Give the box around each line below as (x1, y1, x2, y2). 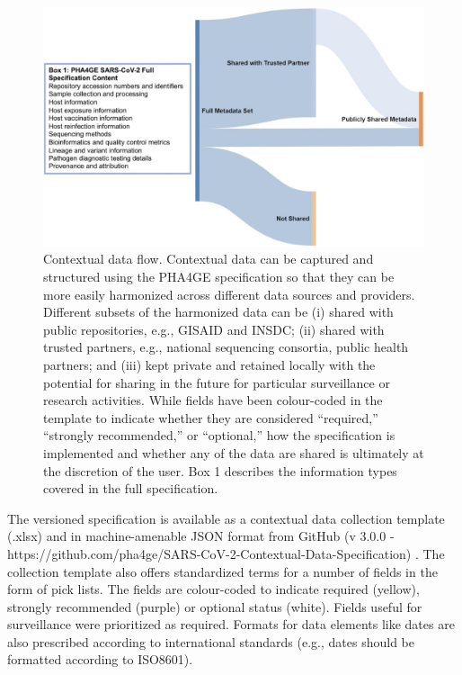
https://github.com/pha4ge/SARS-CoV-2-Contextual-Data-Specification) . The (7, 544, 445, 562)
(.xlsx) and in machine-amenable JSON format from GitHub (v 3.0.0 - (7, 526, 395, 545)
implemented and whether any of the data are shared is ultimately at (43, 443, 424, 462)
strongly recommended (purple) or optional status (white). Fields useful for (7, 597, 422, 616)
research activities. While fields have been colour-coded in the (43, 391, 383, 409)
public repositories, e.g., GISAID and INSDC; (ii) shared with (43, 319, 385, 338)
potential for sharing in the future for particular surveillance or (43, 373, 390, 391)
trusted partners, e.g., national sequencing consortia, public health (43, 337, 409, 356)
